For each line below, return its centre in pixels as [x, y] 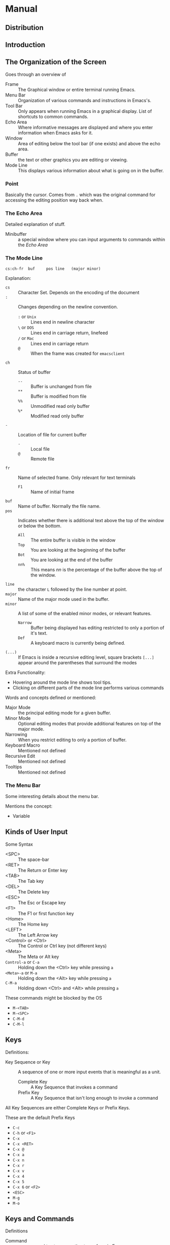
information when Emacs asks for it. [55, 133]
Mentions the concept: [29, 806]
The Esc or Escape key [42, 903]
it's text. [39, 633]
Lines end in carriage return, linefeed [69, 333]
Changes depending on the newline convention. [68, 307]
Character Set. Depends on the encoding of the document [79, 292]
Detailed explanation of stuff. [36, 225]
